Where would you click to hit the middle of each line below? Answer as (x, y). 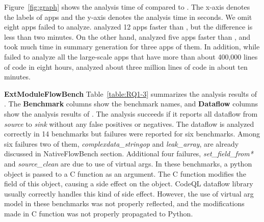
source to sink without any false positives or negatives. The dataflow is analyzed (129, 123)
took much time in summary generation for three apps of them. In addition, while (132, 47)
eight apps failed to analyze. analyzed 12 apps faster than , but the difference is (128, 27)
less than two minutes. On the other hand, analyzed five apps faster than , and (127, 36)
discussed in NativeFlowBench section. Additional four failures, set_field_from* (129, 154)
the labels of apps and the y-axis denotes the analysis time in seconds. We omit (128, 17)
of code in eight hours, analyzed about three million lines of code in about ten (126, 66)
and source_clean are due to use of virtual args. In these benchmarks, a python (128, 163)
